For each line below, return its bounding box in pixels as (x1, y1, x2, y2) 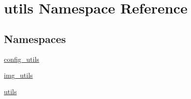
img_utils (4, 70, 33, 80)
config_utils (4, 54, 39, 64)
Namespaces (4, 31, 66, 46)
